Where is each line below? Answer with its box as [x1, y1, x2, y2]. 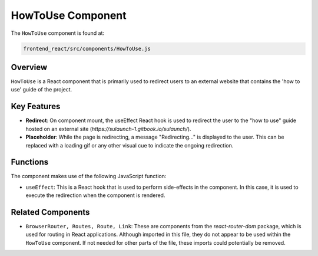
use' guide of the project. [11, 86, 72, 93]
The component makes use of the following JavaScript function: [11, 173, 167, 180]
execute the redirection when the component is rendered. [25, 192, 165, 199]
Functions [11, 157, 49, 168]
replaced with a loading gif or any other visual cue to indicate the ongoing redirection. [25, 142, 234, 149]
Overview [11, 62, 48, 72]
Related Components [11, 207, 90, 217]
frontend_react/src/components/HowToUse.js [23, 45, 151, 52]
